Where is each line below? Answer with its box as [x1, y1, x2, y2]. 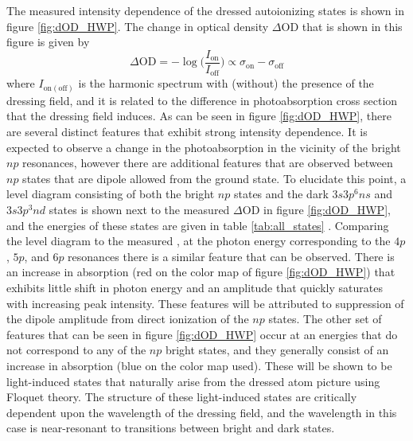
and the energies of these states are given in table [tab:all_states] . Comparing [6, 217, 389, 233]
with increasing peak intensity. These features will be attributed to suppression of [6, 295, 404, 311]
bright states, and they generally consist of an [165, 341, 389, 358]
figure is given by [6, 33, 90, 50]
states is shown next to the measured [49, 201, 230, 217]
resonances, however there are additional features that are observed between [22, 154, 393, 171]
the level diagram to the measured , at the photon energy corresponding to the [6, 232, 391, 249]
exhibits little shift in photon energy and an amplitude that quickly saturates [6, 279, 383, 295]
